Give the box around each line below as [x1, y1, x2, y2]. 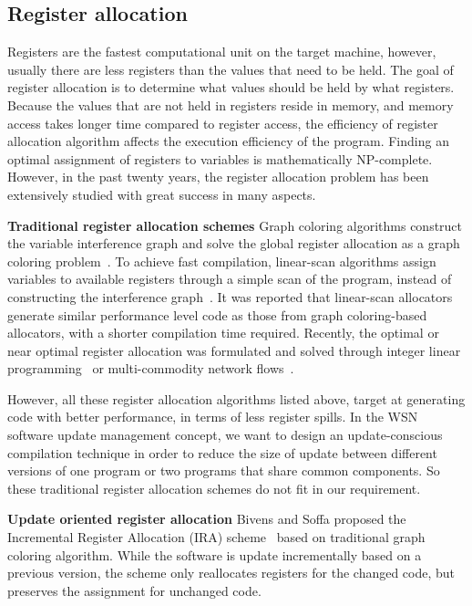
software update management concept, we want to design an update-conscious [7, 425, 443, 444]
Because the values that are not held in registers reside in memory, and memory [7, 95, 454, 114]
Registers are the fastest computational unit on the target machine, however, [7, 42, 436, 61]
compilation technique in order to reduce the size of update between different [7, 443, 437, 462]
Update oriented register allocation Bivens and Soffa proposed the [7, 509, 406, 528]
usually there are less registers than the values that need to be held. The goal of [7, 59, 454, 78]
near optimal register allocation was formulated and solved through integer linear [7, 340, 461, 360]
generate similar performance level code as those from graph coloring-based [7, 305, 427, 324]
